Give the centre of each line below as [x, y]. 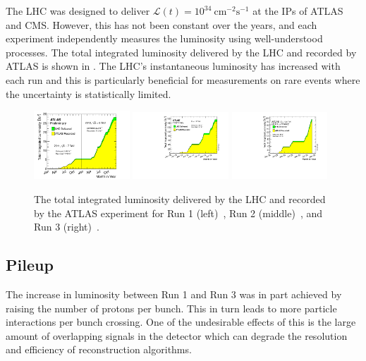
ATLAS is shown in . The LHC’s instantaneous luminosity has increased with [173, 66]
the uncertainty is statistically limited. [89, 93]
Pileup [30, 265]
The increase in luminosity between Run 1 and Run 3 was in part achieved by [174, 294]
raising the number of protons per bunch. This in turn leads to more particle [171, 308]
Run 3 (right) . [67, 227]
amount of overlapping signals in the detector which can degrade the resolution [177, 335]
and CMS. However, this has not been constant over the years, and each [161, 24]
